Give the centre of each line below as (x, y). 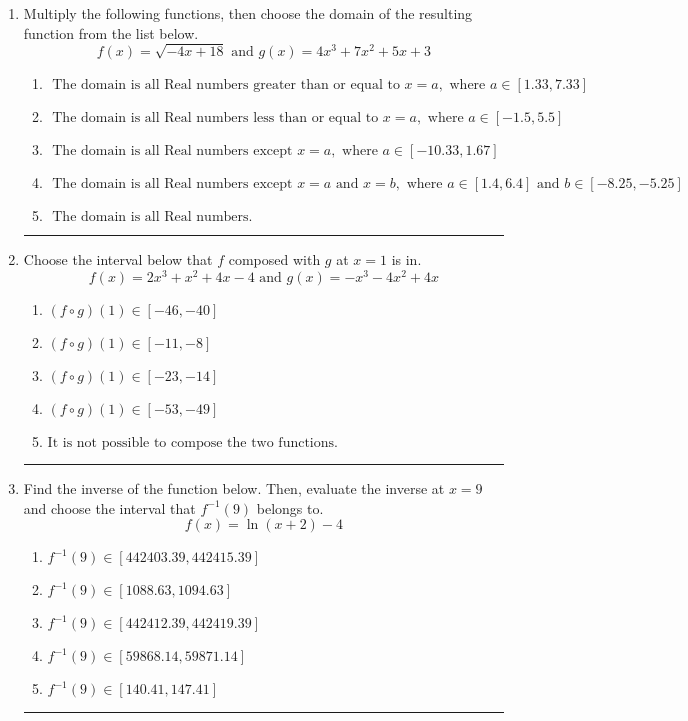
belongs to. (290, 507)
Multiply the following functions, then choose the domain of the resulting (248, 13)
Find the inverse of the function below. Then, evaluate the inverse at (234, 488)
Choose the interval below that (118, 259)
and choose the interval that (109, 507)
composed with (274, 259)
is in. (406, 259)
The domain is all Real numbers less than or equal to (215, 118)
